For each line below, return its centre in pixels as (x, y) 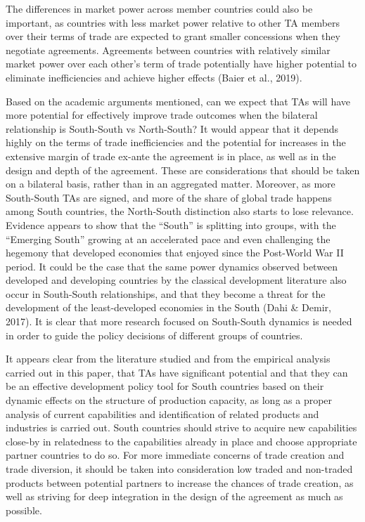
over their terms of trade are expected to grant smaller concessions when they (173, 36)
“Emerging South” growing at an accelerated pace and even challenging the (168, 239)
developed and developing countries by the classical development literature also (176, 280)
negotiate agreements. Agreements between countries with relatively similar (168, 50)
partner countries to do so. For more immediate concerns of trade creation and (175, 455)
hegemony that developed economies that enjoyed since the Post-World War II (175, 253)
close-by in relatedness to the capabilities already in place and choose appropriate (181, 441)
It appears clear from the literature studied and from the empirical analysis (168, 359)
